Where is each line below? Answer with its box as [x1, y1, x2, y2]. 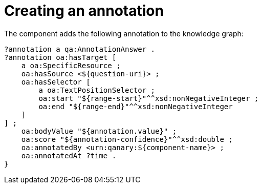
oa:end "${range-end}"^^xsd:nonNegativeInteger [38, 102, 233, 111]
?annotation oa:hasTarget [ [4, 53, 117, 61]
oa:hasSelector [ [21, 77, 91, 86]
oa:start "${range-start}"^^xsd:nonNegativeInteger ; [38, 94, 259, 102]
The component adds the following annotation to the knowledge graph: [4, 29, 244, 38]
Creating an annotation [4, 2, 164, 19]
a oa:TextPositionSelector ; [38, 86, 156, 94]
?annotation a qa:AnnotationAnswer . [4, 45, 156, 53]
